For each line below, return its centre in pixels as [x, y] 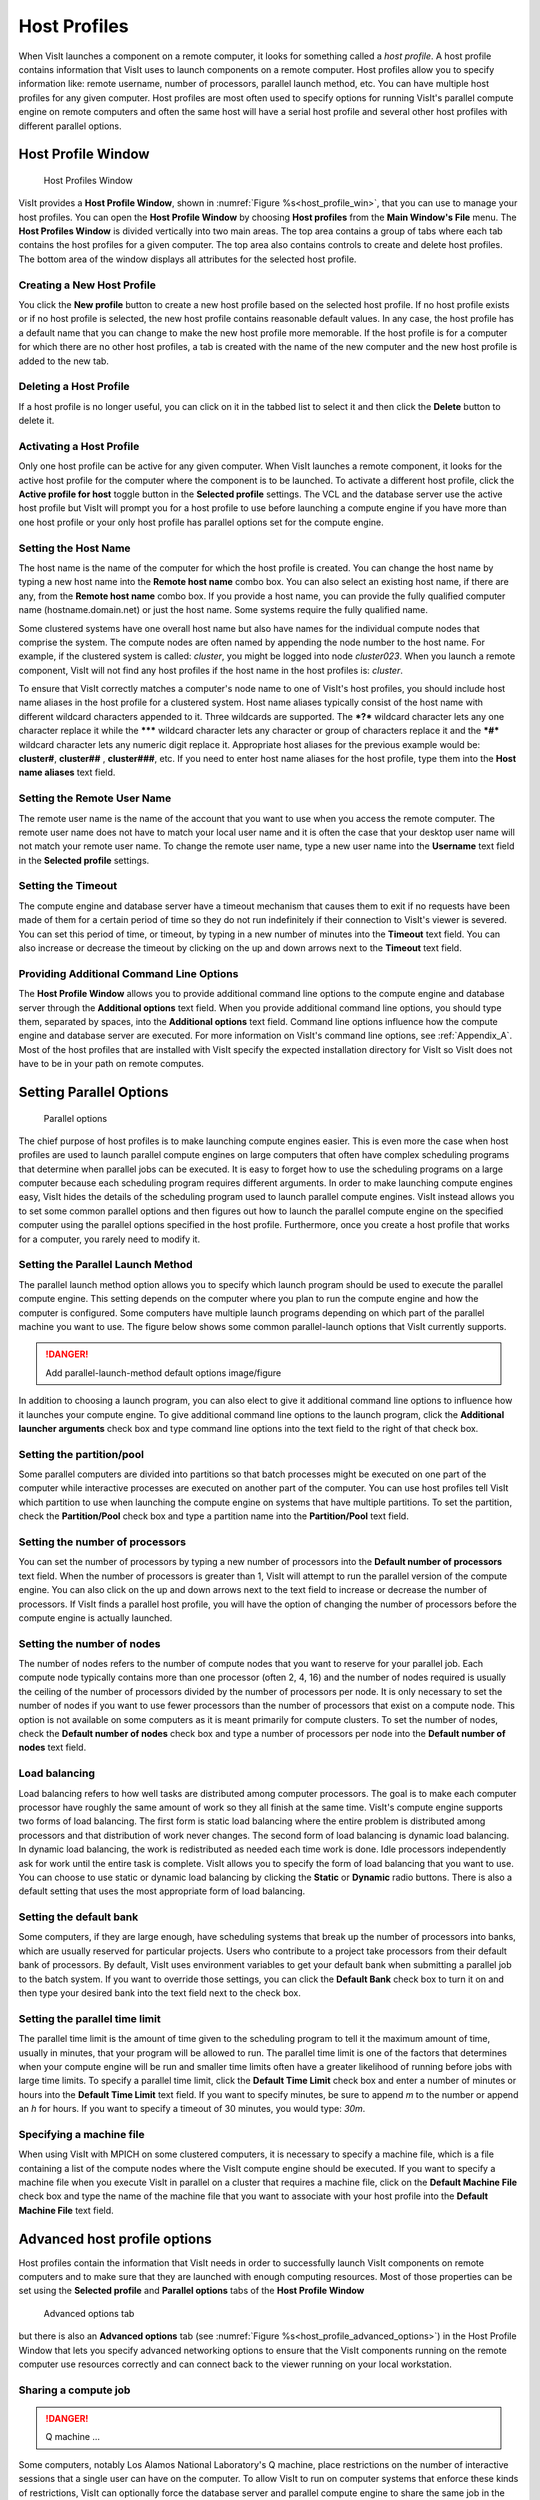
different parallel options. [70, 126]
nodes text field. [52, 1747]
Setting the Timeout [68, 886]
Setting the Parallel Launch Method [106, 1265]
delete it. [36, 421]
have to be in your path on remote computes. [111, 1064]
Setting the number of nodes [89, 1643]
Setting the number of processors [102, 1542]
